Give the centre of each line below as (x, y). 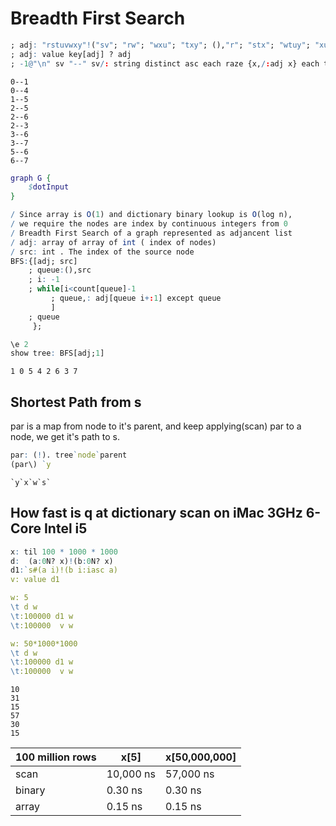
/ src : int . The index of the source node (102, 252)
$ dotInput (49, 187)
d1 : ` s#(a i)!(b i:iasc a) (64, 570)
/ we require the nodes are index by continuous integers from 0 (149, 224)
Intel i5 (65, 528)
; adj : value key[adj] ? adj (71, 54)
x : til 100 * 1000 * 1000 (64, 552)
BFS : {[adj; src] (44, 261)
